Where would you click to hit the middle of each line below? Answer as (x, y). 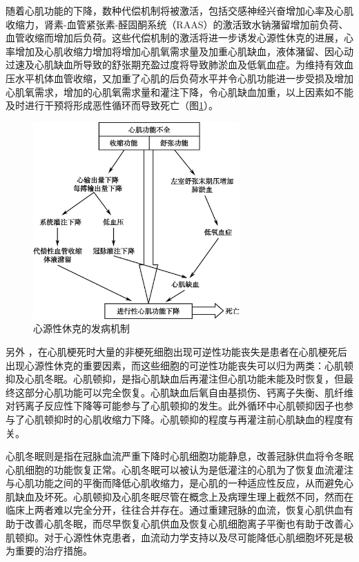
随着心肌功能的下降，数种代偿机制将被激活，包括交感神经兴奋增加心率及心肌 (179, 10)
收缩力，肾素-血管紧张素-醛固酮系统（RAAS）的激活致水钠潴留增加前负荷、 (177, 24)
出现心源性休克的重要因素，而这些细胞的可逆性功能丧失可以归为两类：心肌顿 (179, 365)
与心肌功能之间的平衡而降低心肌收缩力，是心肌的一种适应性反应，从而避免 (175, 483)
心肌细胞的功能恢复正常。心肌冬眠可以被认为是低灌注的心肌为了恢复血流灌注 (179, 469)
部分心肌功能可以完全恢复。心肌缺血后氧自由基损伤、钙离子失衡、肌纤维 (189, 392)
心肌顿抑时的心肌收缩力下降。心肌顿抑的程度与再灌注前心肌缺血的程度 (184, 419)
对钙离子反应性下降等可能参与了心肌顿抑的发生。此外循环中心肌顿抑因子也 (175, 406)
